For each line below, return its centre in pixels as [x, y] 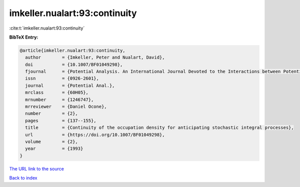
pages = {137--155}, [61, 121]
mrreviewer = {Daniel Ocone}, [66, 107]
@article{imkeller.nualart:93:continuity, [72, 50]
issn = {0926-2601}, [62, 78]
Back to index [23, 178]
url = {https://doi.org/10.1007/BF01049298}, [95, 135]
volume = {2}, [52, 142]
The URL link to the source [37, 168]
